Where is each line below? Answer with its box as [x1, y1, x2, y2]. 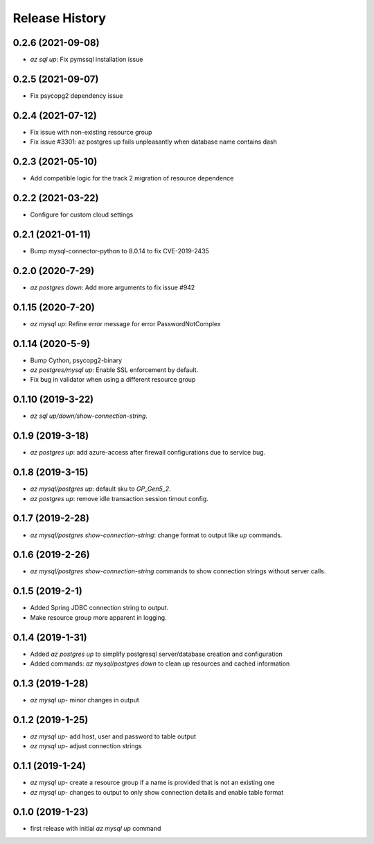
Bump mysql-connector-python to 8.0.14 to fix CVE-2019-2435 [30, 246, 209, 255]
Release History [12, 10, 107, 26]
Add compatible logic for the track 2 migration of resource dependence [30, 174, 234, 183]
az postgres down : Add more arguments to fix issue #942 [30, 283, 195, 292]
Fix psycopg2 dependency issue [30, 91, 123, 100]
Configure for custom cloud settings [30, 210, 134, 219]
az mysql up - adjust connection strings [30, 742, 142, 750]
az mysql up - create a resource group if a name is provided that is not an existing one [30, 778, 275, 787]
